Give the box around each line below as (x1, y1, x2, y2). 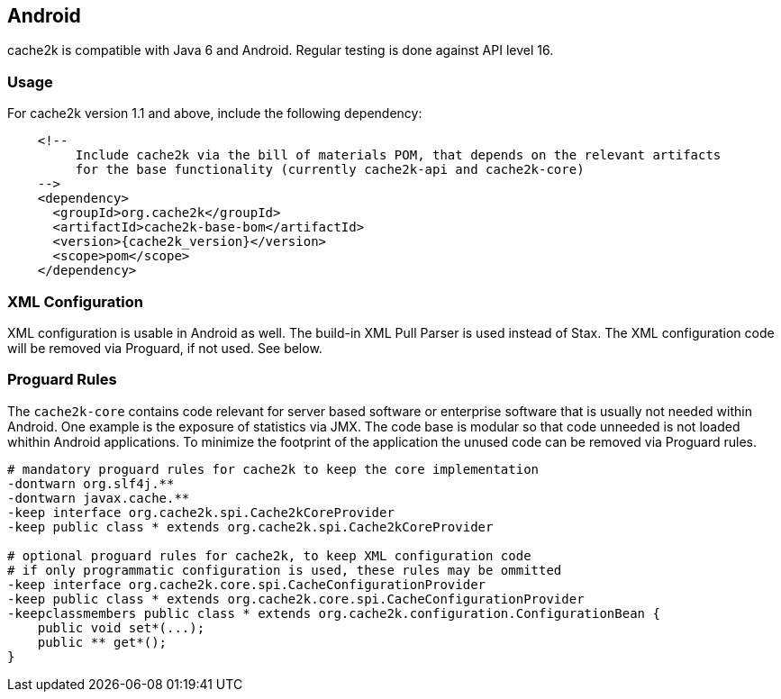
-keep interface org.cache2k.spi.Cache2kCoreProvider (7, 504, 395, 520)
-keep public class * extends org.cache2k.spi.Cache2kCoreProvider (7, 519, 494, 534)
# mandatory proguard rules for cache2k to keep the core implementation (7, 461, 540, 477)
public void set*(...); (37, 620, 205, 635)
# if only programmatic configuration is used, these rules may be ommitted (7, 562, 562, 577)
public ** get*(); (37, 634, 168, 649)
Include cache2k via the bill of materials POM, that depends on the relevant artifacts (75, 148, 722, 163)
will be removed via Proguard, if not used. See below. (7, 340, 322, 356)
